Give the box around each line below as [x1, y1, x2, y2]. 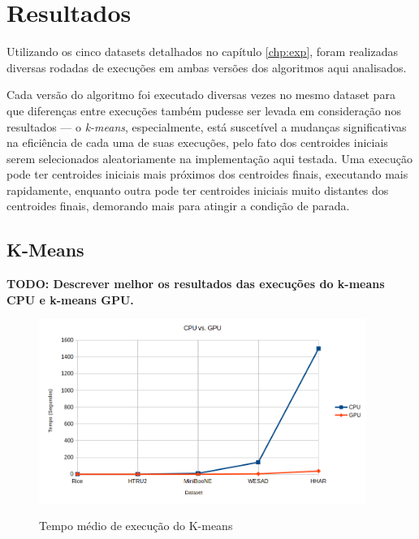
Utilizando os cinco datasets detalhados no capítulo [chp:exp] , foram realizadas [6, 43, 398, 60]
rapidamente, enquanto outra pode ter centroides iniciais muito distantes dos [6, 181, 389, 198]
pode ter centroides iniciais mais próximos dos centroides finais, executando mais [6, 166, 408, 183]
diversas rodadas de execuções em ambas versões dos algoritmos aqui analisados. [6, 58, 407, 75]
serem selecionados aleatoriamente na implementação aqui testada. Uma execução [6, 149, 413, 166]
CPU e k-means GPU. [6, 291, 134, 308]
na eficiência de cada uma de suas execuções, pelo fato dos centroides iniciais [6, 134, 388, 151]
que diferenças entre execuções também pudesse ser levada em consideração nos [6, 101, 401, 119]
